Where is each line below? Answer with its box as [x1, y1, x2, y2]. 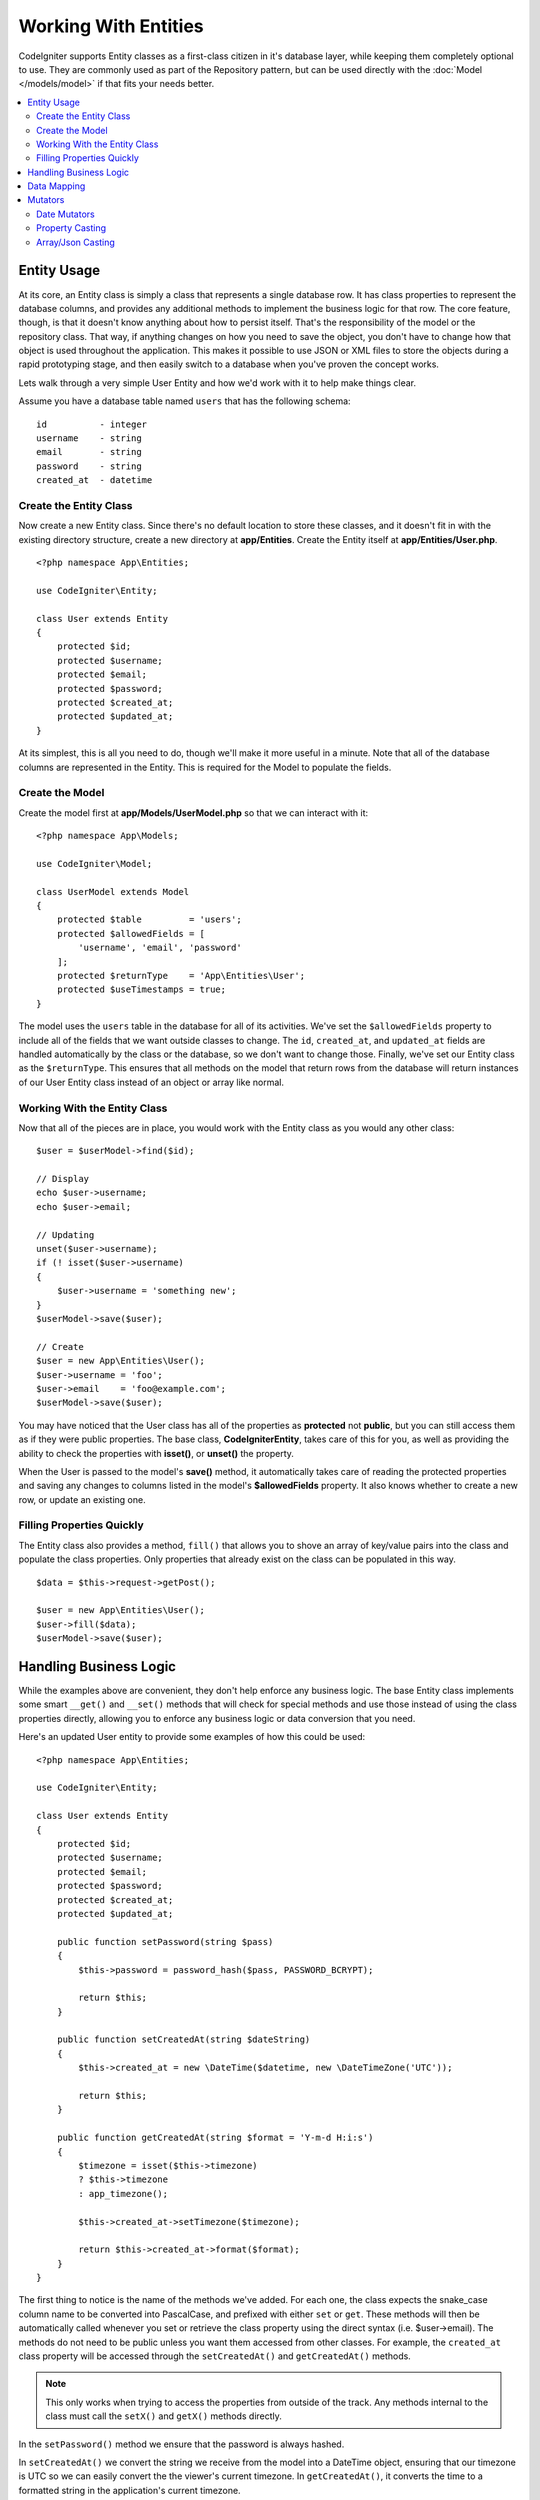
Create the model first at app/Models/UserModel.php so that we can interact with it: [18, 806, 369, 819]
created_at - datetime [36, 475, 153, 486]
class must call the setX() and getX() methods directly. [45, 2410, 282, 2422]
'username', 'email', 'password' [78, 942, 242, 954]
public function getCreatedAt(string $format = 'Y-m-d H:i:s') [56, 2132, 374, 2144]
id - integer [36, 418, 148, 430]
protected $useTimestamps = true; [56, 984, 227, 995]
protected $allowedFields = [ [56, 928, 205, 939]
